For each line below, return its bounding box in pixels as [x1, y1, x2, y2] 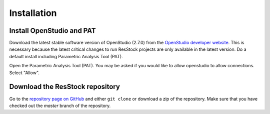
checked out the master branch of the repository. [9, 103, 111, 109]
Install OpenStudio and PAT [9, 26, 96, 35]
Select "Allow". [9, 70, 40, 76]
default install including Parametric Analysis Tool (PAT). [9, 53, 123, 59]
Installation [9, 7, 57, 18]
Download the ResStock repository [9, 83, 120, 91]
